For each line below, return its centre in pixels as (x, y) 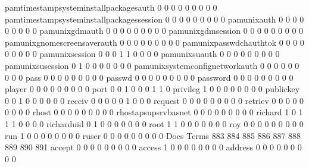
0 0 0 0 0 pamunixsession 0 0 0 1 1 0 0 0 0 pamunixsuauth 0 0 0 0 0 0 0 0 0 (142, 54)
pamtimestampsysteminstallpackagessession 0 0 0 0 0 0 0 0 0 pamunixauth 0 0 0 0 (154, 19)
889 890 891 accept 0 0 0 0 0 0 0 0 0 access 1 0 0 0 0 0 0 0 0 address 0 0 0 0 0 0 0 (153, 147)
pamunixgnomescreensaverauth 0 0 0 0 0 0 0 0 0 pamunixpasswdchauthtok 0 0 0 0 (154, 42)
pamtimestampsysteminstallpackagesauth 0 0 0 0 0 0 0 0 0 (111, 7)
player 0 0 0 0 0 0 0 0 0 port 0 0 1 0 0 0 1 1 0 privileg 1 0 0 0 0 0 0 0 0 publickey (152, 89)
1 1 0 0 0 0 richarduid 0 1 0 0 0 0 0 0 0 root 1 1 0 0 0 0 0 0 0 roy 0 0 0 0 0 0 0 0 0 (154, 123)
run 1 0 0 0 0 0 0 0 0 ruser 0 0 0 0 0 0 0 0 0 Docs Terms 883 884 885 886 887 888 (153, 135)
